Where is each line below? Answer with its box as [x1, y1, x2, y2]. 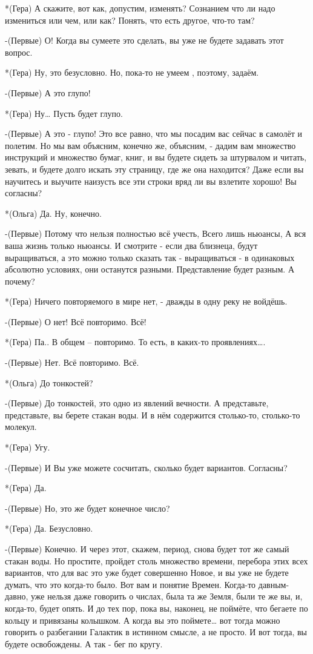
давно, [5, 590, 28, 603]
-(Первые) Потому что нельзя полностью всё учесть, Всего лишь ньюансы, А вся [5, 227, 306, 240]
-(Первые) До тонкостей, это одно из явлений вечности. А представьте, [5, 397, 269, 409]
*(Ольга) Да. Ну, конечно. [5, 206, 102, 219]
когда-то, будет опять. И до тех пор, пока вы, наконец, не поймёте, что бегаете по [5, 601, 308, 614]
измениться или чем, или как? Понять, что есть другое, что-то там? [5, 13, 255, 26]
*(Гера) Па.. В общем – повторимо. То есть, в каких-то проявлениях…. [5, 335, 266, 348]
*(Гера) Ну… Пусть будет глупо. [5, 107, 123, 119]
